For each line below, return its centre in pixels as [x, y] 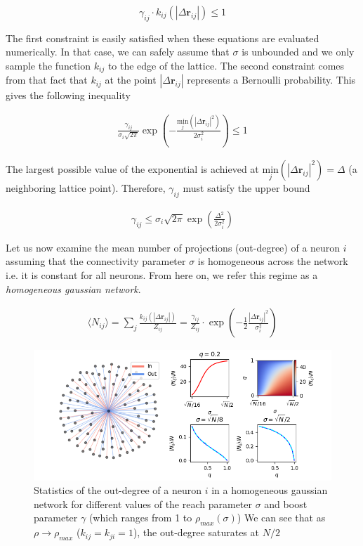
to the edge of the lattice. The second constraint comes [226, 65]
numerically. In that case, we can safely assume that [118, 52]
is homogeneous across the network [273, 261]
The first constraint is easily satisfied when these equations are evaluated [163, 38]
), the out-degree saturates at [196, 532]
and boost [286, 503]
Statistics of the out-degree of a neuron [118, 490]
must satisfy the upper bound [246, 187]
